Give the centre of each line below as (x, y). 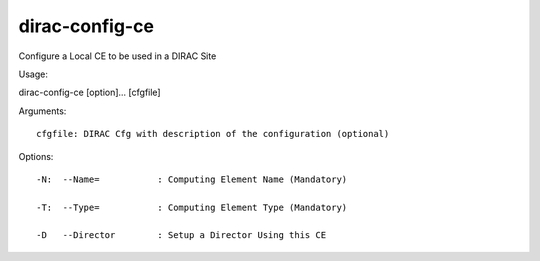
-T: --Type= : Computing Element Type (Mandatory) (192, 207)
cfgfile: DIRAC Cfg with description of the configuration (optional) (213, 134)
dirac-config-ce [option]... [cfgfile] (89, 92)
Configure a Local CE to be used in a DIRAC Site (117, 56)
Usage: (33, 74)
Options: (36, 156)
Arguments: (42, 111)
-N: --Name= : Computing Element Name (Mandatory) (192, 179)
